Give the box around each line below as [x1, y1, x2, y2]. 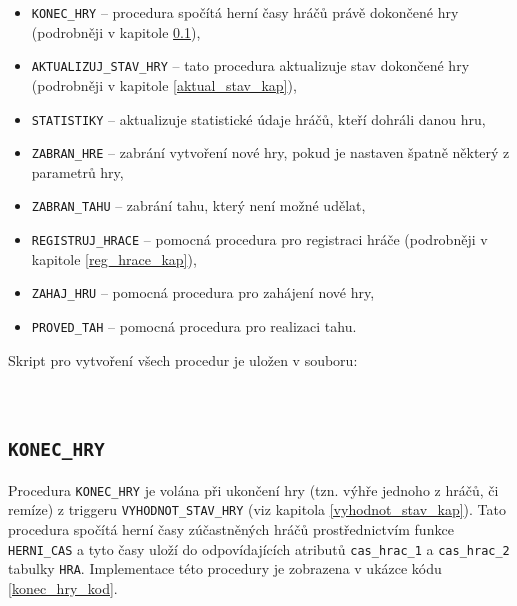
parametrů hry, [31, 161, 124, 182]
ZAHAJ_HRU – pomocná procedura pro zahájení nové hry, [31, 282, 375, 303]
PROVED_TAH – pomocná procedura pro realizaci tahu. [31, 315, 357, 336]
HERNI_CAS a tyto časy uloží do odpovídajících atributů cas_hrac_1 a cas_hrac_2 [8, 538, 510, 559]
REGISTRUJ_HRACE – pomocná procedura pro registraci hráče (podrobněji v [31, 229, 488, 250]
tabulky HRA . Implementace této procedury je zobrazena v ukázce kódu [8, 558, 442, 579]
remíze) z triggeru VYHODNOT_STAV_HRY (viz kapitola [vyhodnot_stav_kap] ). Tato [8, 499, 507, 520]
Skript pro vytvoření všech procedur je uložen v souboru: [8, 349, 358, 370]
